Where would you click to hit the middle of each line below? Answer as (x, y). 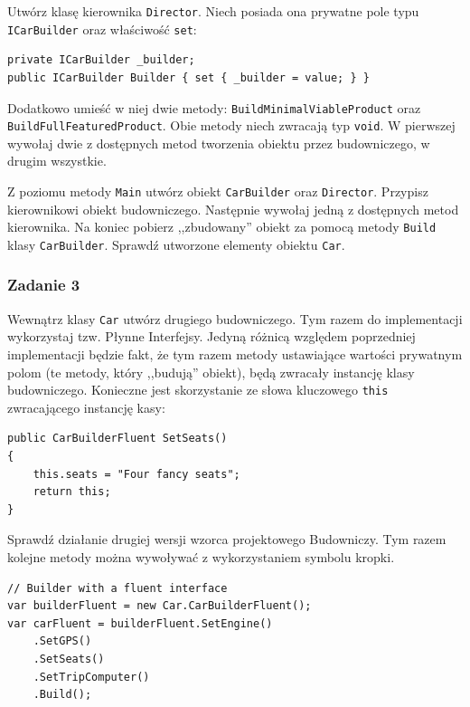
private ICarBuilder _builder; (101, 60)
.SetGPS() (62, 641)
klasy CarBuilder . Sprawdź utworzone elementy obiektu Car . (176, 244)
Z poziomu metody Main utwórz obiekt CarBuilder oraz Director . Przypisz (218, 191)
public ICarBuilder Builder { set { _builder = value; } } (188, 77)
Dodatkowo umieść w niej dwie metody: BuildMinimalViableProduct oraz (214, 107)
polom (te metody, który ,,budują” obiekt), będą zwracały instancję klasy (211, 372)
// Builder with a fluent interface (117, 588)
